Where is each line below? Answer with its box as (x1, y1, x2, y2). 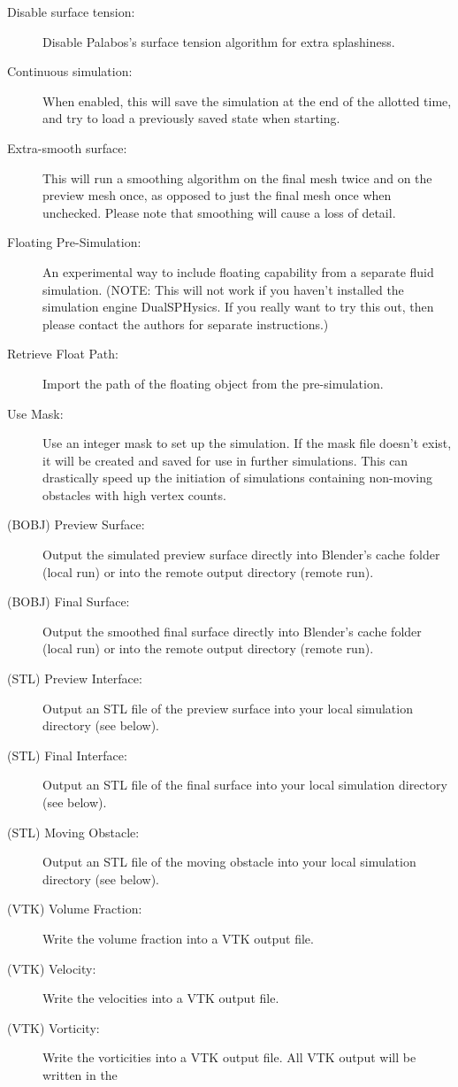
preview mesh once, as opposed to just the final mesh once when (42, 186, 392, 204)
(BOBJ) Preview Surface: (7, 515, 145, 534)
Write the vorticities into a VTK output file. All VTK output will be (42, 1048, 416, 1067)
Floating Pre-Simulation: (7, 233, 141, 251)
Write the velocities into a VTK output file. (42, 989, 279, 1007)
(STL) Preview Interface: (7, 669, 142, 688)
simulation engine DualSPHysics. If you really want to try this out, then (42, 297, 434, 316)
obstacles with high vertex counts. (42, 485, 226, 504)
